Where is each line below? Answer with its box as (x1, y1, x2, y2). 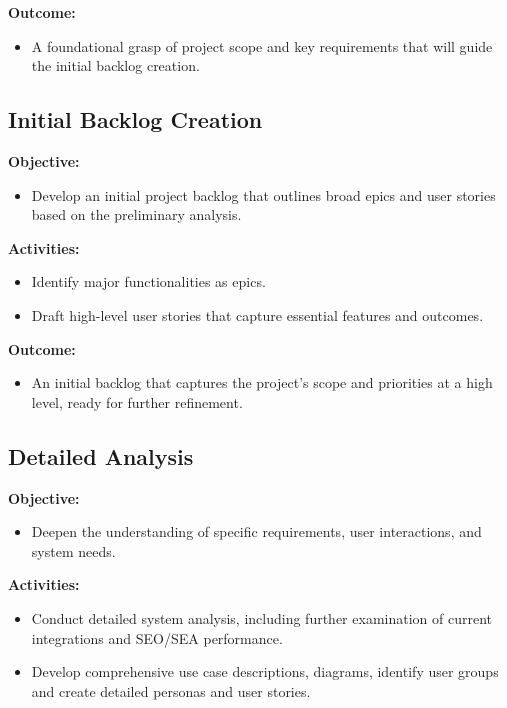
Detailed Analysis (8, 440, 194, 471)
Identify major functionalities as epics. (31, 271, 266, 292)
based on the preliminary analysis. (31, 204, 242, 225)
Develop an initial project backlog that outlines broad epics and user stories (31, 184, 496, 205)
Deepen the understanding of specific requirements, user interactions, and (31, 521, 482, 542)
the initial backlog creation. (31, 55, 200, 76)
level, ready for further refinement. (31, 391, 243, 412)
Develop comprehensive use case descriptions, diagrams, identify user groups (31, 661, 499, 682)
